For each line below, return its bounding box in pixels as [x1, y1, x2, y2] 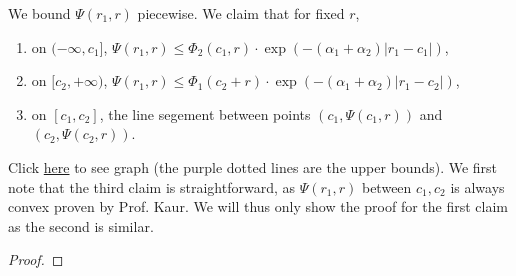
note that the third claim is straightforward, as [8, 176, 296, 197]
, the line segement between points [99, 103, 311, 124]
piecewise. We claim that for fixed [137, 3, 345, 23]
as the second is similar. [8, 215, 154, 236]
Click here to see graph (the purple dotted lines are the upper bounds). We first [8, 156, 498, 177]
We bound [8, 3, 71, 23]
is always [450, 176, 505, 197]
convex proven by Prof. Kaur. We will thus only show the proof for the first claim [8, 196, 509, 217]
